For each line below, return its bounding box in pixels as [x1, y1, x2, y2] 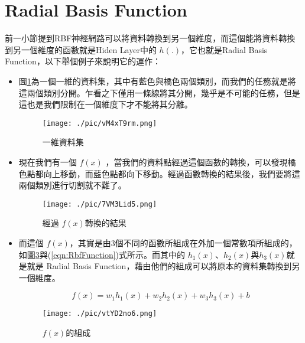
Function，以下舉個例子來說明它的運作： [5, 55, 161, 67]
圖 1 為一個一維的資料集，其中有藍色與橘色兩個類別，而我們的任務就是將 [18, 74, 296, 87]
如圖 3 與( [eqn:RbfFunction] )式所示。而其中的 [18, 248, 186, 260]
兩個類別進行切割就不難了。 [18, 179, 126, 191]
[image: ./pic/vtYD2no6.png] [42, 309, 157, 318]
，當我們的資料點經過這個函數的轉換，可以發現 [105, 155, 288, 168]
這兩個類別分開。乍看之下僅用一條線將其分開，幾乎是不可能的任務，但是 [18, 86, 300, 99]
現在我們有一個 [18, 155, 77, 168]
